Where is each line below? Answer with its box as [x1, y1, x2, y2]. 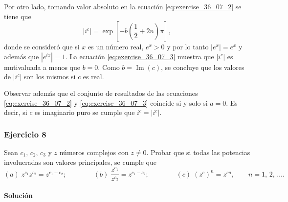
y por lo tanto [167, 42, 209, 52]
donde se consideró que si [4, 42, 80, 52]
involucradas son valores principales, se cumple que [4, 157, 156, 167]
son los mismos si [23, 71, 76, 82]
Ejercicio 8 [4, 128, 46, 140]
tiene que [4, 11, 31, 21]
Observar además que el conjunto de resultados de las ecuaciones [4, 88, 198, 98]
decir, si [4, 107, 27, 117]
